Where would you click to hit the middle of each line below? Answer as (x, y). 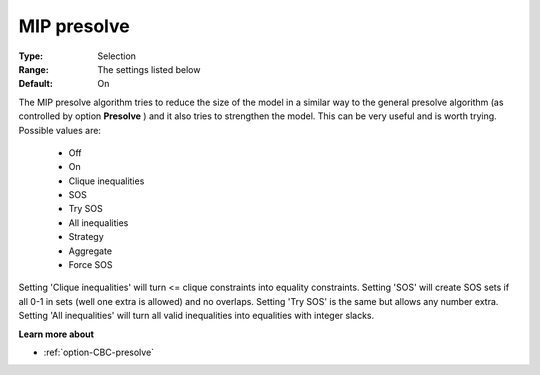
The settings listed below (149, 69)
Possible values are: (60, 130)
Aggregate (90, 251)
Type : (31, 56)
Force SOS (90, 265)
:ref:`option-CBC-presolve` (99, 352)
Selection (117, 56)
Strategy (86, 237)
